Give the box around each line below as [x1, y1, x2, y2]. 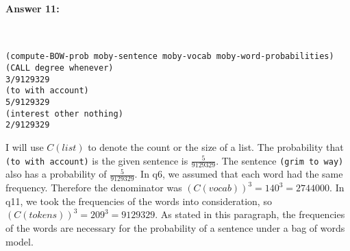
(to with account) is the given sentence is [5, 153, 188, 167]
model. [5, 234, 34, 248]
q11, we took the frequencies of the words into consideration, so [5, 193, 272, 208]
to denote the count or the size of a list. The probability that [88, 139, 344, 154]
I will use [5, 139, 44, 154]
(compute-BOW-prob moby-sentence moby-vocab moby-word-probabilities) [5, 51, 334, 62]
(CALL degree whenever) [5, 63, 114, 73]
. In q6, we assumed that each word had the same [134, 167, 343, 181]
